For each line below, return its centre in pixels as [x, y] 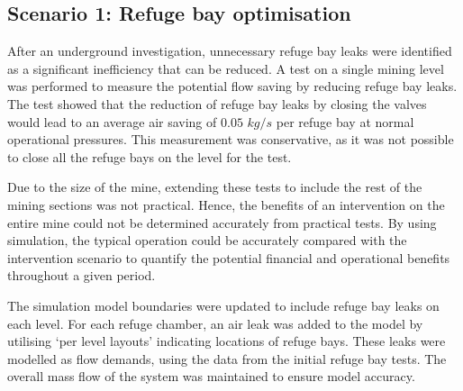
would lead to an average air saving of [112, 121]
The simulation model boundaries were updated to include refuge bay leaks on [223, 305]
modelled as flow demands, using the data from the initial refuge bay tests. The [227, 358]
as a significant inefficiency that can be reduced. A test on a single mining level [226, 68]
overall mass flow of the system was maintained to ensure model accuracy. [211, 376]
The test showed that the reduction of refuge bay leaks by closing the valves [217, 103]
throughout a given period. [82, 275]
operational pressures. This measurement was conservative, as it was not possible [231, 139]
